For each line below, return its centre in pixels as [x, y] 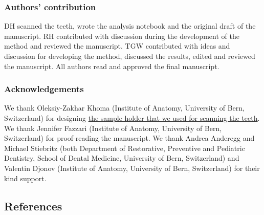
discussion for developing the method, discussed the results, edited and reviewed [130, 56]
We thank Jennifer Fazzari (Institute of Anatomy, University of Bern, [113, 128]
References [33, 206]
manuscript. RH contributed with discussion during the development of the [122, 36]
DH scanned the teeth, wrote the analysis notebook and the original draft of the [130, 26]
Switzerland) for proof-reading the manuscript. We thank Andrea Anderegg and [129, 138]
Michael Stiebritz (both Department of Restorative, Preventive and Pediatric [125, 148]
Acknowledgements [44, 89]
